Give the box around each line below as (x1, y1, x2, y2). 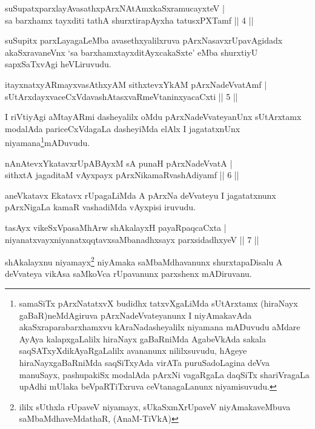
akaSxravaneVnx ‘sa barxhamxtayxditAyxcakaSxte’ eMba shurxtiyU (5, 45, 258, 58)
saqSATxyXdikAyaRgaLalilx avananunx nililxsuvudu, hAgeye (19, 344, 247, 357)
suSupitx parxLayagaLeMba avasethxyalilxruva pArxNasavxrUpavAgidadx (5, 34, 283, 47)
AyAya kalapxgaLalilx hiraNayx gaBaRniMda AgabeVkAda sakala (19, 332, 266, 345)
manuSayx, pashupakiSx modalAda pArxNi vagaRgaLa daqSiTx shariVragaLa (19, 368, 310, 381)
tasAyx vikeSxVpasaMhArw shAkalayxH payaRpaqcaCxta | (5, 221, 227, 233)
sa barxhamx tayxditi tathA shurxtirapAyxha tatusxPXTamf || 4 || (5, 13, 254, 26)
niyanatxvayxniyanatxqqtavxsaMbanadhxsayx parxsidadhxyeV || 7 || (5, 233, 259, 245)
